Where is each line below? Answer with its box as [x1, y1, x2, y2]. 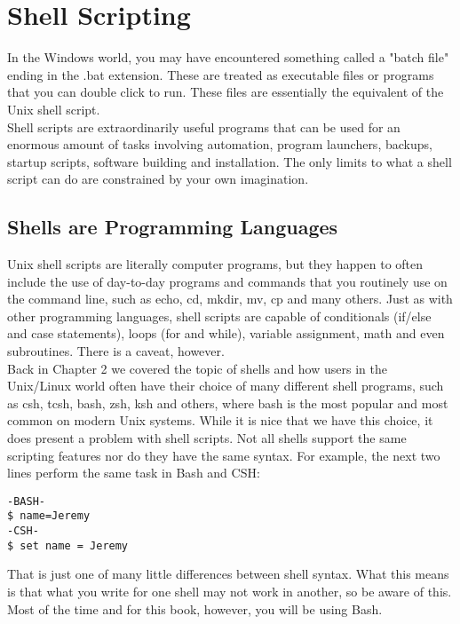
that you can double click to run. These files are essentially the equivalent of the [7, 83, 444, 101]
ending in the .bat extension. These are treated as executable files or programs [7, 65, 434, 83]
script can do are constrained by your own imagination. [7, 170, 309, 188]
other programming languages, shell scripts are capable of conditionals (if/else [7, 306, 432, 325]
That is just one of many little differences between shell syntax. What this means [7, 565, 449, 583]
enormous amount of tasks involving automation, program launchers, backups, [7, 135, 432, 154]
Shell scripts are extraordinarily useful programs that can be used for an [7, 117, 401, 136]
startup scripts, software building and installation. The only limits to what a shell [7, 152, 452, 170]
